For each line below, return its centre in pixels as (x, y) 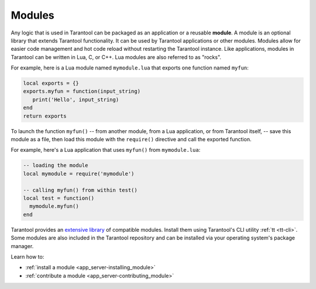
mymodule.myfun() (54, 206)
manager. (22, 246)
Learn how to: (28, 256)
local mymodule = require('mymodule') (79, 173)
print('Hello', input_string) (76, 100)
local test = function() (59, 198)
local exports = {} (51, 83)
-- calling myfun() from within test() (80, 190)
